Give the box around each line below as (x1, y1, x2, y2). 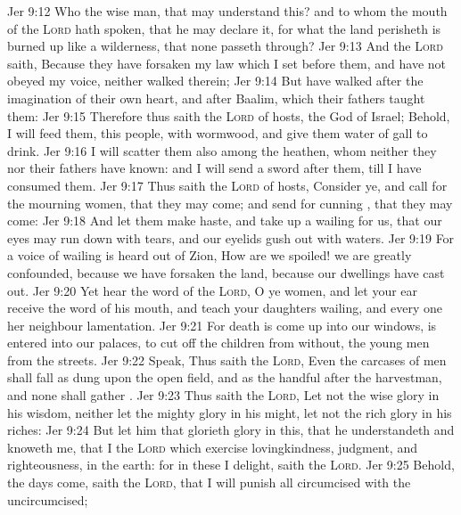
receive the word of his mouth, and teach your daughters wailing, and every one (7, 298, 443, 317)
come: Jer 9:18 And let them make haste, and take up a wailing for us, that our (7, 211, 442, 230)
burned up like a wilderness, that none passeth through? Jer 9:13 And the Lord (7, 37, 443, 55)
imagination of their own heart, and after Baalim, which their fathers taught (7, 88, 425, 107)
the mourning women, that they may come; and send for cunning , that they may (7, 193, 453, 212)
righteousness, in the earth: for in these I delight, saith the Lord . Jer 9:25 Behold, (7, 455, 455, 474)
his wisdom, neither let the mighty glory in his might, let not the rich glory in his (7, 403, 452, 421)
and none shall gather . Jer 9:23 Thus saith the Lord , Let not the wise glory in (7, 386, 440, 405)
